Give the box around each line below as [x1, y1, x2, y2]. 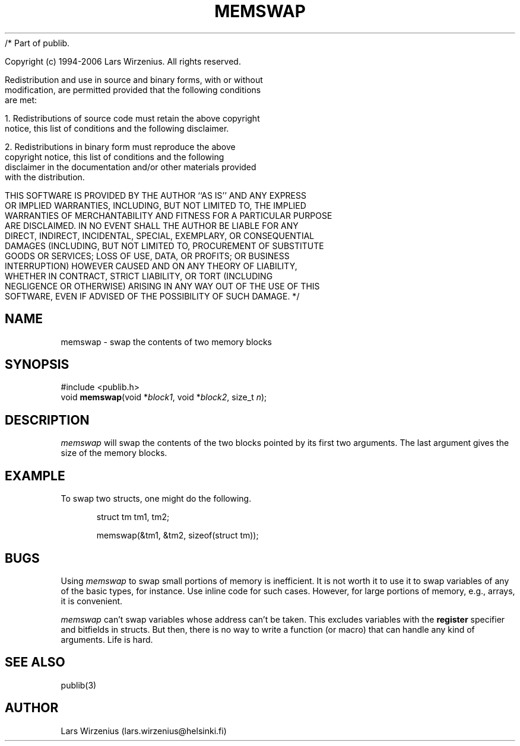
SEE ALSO [5, 655, 65, 670]
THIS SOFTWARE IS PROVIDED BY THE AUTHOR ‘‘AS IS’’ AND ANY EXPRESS [5, 190, 306, 200]
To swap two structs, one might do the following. [61, 493, 252, 504]
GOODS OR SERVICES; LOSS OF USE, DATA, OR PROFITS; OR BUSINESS [5, 250, 290, 261]
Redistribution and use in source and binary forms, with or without [5, 74, 263, 85]
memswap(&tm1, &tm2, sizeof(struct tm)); [96, 530, 259, 541]
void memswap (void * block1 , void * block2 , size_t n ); [61, 392, 267, 403]
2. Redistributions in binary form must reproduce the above [5, 141, 236, 152]
